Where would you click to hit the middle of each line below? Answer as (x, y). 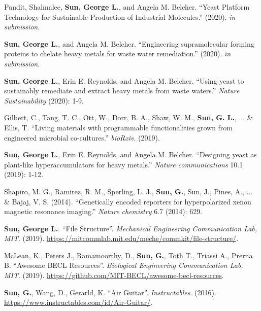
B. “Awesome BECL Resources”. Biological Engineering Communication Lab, (124, 265)
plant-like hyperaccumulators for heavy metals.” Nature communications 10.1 (124, 164)
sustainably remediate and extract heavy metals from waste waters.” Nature (122, 91)
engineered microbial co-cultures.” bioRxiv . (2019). (82, 137)
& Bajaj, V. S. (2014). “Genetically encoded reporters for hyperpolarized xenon (128, 201)
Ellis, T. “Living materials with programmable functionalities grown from (119, 127)
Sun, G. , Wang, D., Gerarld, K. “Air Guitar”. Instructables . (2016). (110, 292)
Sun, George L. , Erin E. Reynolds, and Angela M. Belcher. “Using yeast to (124, 80)
